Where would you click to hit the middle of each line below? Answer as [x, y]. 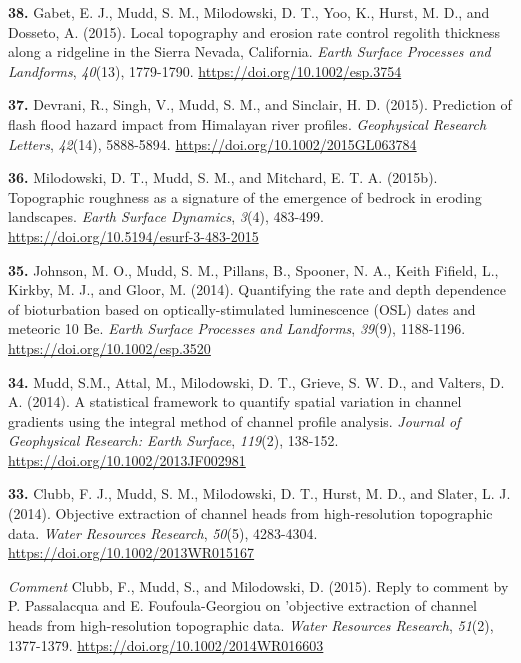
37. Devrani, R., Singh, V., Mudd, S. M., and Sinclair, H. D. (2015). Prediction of [260, 104]
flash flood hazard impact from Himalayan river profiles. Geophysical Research [247, 123]
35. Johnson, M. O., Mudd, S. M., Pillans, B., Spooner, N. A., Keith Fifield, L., [253, 269]
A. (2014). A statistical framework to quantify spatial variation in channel [235, 401]
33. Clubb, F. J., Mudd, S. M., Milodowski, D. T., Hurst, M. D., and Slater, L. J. [259, 493]
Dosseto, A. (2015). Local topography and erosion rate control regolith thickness [254, 31]
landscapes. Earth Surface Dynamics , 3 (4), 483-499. [166, 216]
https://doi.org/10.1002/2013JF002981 [127, 459]
